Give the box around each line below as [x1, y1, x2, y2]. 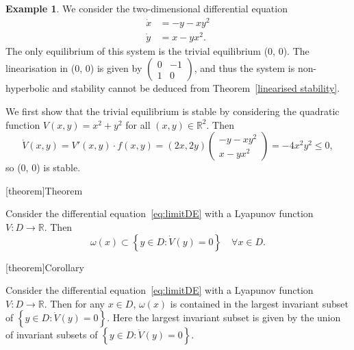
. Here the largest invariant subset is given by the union [107, 310, 341, 325]
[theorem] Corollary [5, 260, 84, 274]
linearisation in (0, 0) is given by [5, 61, 142, 75]
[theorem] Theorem [5, 183, 83, 197]
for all [125, 117, 151, 132]
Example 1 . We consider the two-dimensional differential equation [5, 1, 288, 15]
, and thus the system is [194, 61, 295, 75]
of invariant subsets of [5, 327, 98, 342]
